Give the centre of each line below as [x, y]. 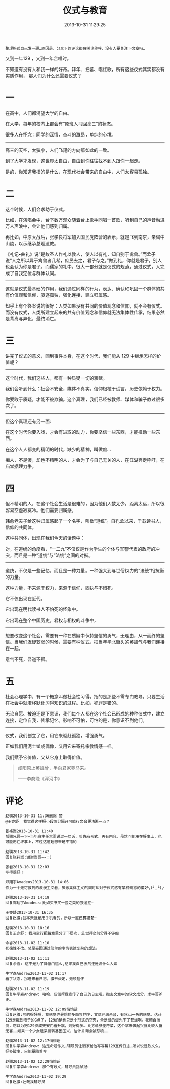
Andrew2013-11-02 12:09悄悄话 [47, 1009]
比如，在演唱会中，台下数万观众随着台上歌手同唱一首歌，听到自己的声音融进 [85, 220]
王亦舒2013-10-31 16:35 [29, 912]
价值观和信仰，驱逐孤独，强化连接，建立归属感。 [60, 295]
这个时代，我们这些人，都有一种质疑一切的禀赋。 [56, 378]
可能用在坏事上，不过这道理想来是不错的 [41, 842]
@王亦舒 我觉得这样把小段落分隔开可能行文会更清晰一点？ [58, 821]
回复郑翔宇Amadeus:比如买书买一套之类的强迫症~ [49, 903]
